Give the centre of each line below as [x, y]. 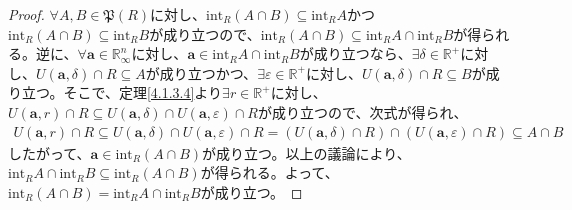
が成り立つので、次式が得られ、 [362, 111]
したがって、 [49, 152]
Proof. [26, 14]
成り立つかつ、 [208, 72]
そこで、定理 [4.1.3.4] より [143, 92]
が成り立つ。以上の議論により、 [306, 152]
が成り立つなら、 [355, 53]
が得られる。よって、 [269, 172]
